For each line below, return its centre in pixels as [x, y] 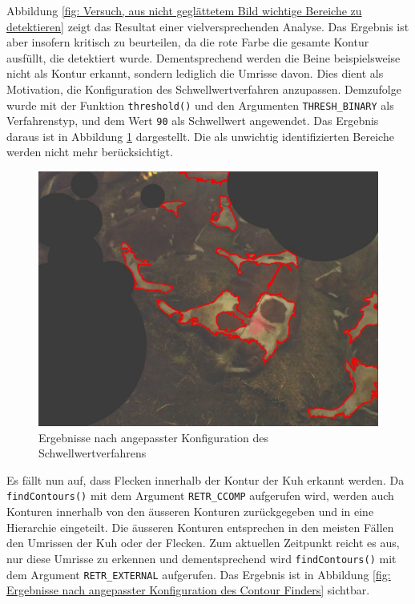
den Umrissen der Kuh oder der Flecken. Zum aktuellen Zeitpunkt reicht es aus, [203, 543]
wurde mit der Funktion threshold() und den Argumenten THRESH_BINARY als [200, 105]
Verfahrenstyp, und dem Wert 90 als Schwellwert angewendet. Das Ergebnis [193, 121]
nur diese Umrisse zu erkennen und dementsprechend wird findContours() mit [201, 558]
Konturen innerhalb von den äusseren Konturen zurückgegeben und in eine [190, 511]
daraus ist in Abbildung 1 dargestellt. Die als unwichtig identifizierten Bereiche [200, 136]
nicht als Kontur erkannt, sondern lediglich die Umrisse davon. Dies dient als [195, 73]
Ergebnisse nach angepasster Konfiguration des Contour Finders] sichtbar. [188, 590]
